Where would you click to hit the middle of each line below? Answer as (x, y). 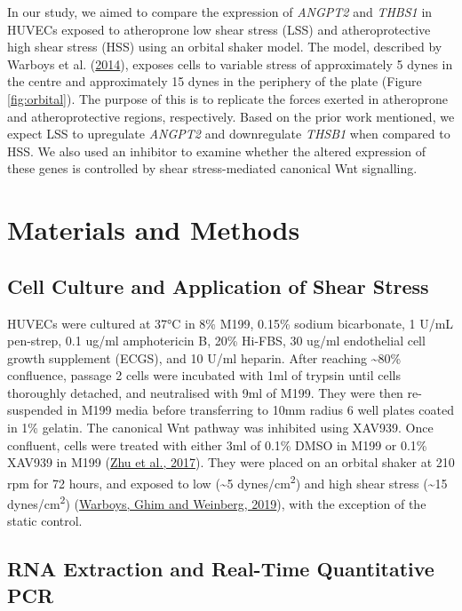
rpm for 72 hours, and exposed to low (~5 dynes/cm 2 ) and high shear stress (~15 (227, 481)
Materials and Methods (154, 230)
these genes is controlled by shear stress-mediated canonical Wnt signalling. (212, 168)
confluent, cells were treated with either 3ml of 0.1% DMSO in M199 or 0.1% (217, 444)
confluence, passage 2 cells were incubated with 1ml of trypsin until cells (204, 375)
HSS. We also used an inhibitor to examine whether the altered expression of (217, 151)
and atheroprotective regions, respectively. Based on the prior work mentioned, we (231, 116)
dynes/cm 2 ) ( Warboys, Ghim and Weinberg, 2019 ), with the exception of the (217, 502)
